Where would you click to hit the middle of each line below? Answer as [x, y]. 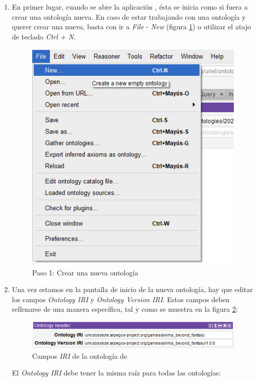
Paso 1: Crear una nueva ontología [85, 272]
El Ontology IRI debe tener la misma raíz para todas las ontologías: [116, 373]
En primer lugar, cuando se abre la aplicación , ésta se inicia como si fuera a [130, 7]
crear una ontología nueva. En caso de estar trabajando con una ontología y [129, 16]
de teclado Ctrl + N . [44, 36]
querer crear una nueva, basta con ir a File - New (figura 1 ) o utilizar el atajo [132, 27]
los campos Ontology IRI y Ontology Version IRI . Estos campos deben [121, 299]
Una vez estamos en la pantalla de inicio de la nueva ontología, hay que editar [132, 289]
